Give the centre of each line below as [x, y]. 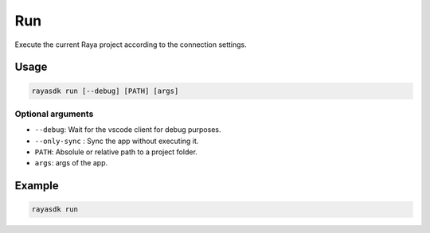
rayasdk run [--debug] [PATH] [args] [105, 91]
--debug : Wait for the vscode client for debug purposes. [128, 130]
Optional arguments [54, 114]
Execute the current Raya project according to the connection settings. [131, 45]
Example [37, 186]
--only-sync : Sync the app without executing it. [117, 141]
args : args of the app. [71, 163]
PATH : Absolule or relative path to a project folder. [116, 152]
